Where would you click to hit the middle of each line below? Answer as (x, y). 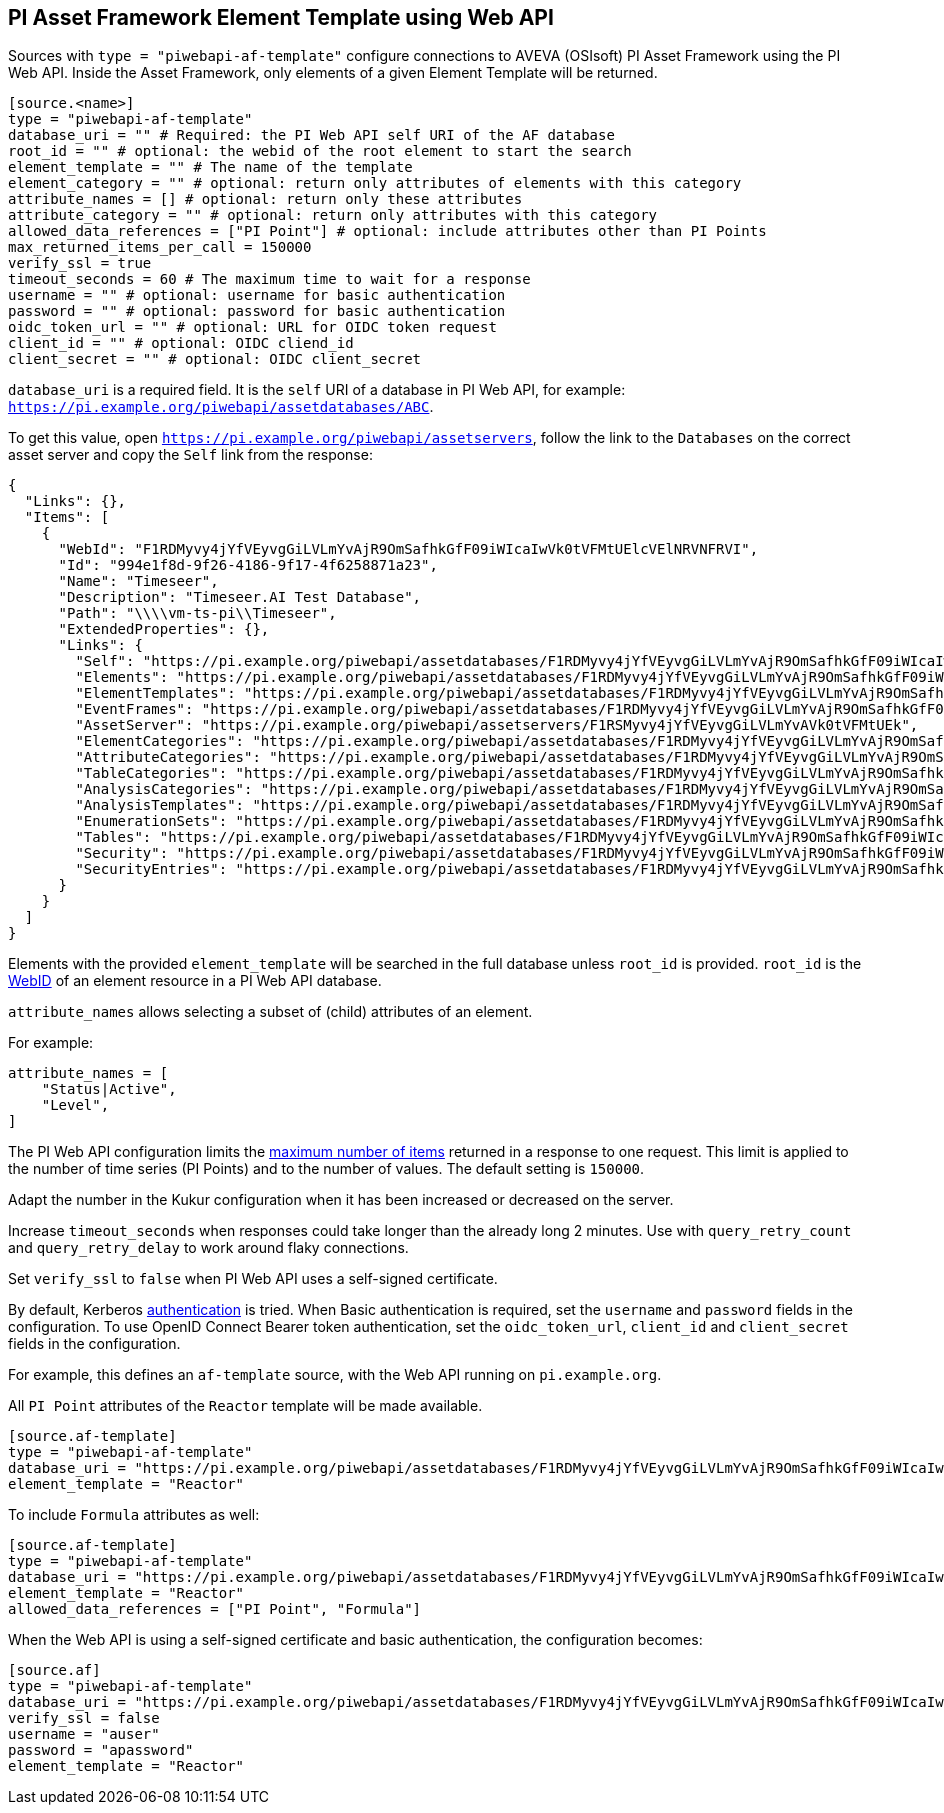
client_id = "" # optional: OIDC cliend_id (181, 343)
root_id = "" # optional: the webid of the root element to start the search (320, 151)
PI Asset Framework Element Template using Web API (281, 17)
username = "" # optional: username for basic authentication (257, 295)
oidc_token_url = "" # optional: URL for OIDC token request (252, 327)
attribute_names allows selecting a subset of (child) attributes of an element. (270, 1012)
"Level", (75, 1105)
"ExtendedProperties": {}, (164, 629)
